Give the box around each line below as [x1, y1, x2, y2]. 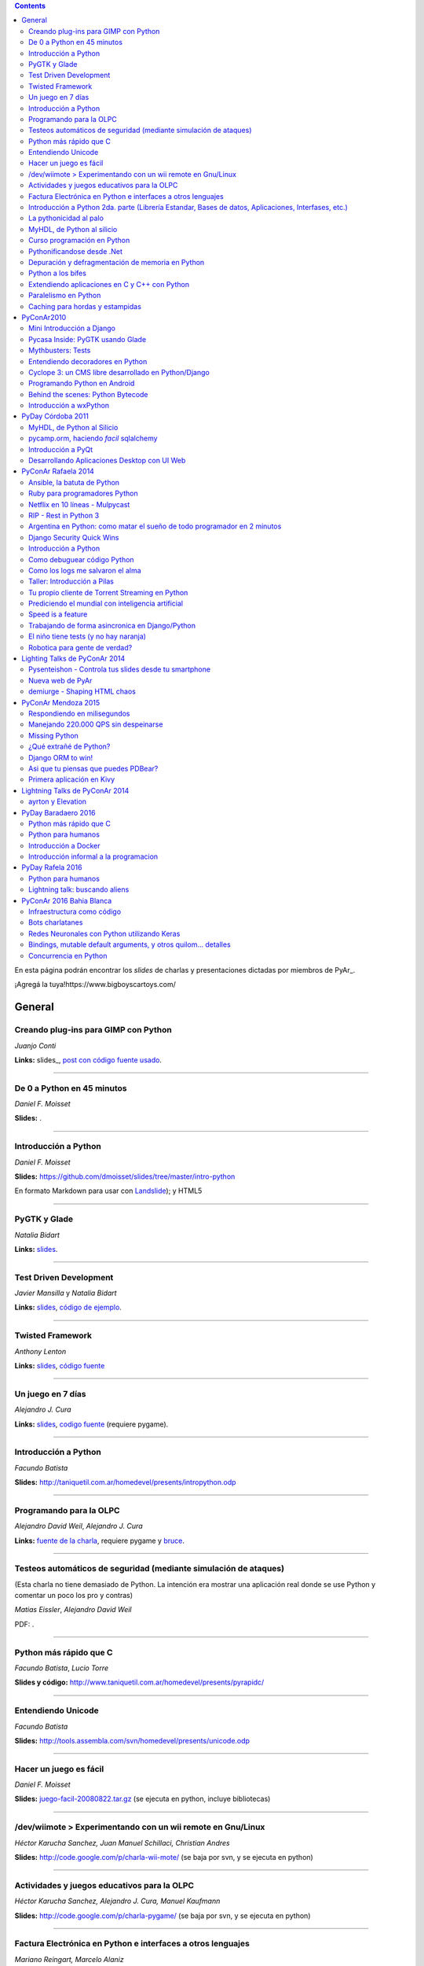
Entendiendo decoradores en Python [28, 356, 148, 366]
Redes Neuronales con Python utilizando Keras [28, 929, 181, 938]
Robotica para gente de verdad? [28, 642, 133, 652]
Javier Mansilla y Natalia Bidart [14, 1288, 117, 1298]
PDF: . [14, 1619, 35, 1629]
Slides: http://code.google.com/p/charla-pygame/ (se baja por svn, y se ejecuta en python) [14, 1911, 311, 1920]
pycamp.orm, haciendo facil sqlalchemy [28, 433, 158, 444]
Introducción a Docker [28, 841, 101, 850]
